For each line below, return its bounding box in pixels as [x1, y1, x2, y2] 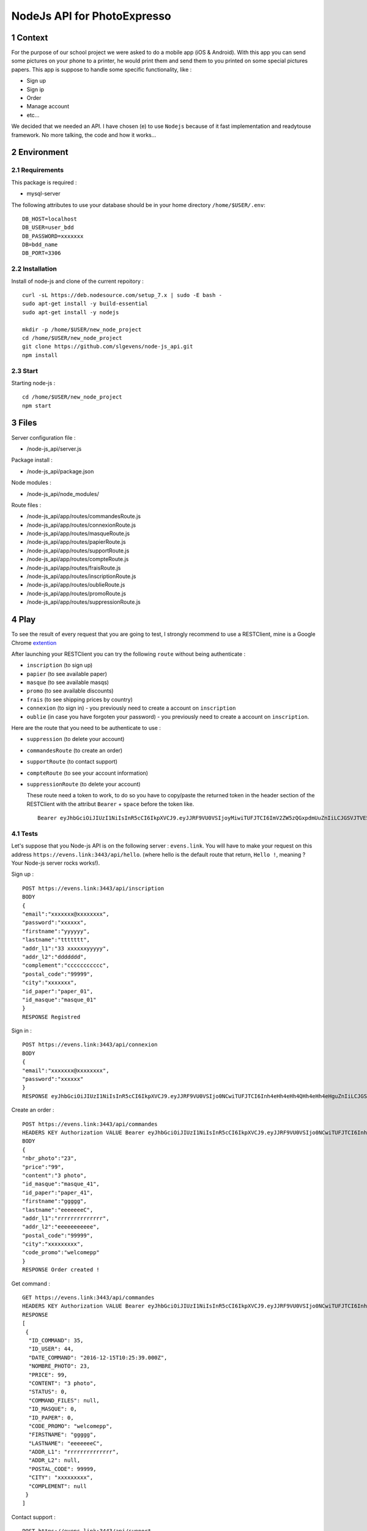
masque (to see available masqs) [26, 679, 109, 686]
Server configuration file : [11, 434, 76, 441]
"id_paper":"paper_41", [22, 1189, 94, 1196]
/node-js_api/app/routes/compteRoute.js [26, 555, 129, 563]
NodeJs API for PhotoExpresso [11, 9, 171, 23]
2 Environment [11, 147, 69, 157]
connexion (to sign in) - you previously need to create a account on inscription [26, 704, 236, 712]
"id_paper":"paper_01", [22, 988, 94, 995]
